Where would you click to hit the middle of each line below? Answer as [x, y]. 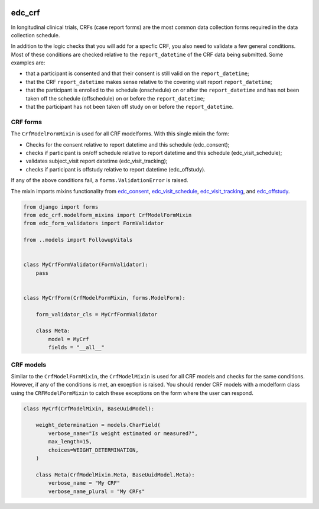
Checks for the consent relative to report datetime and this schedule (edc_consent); [128, 144]
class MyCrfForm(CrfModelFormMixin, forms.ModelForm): [104, 298]
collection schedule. [35, 35]
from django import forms [61, 207]
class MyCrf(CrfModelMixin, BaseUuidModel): [89, 409]
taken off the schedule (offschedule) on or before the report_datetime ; [115, 98]
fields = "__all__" [76, 348]
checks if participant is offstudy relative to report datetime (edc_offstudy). [116, 169]
